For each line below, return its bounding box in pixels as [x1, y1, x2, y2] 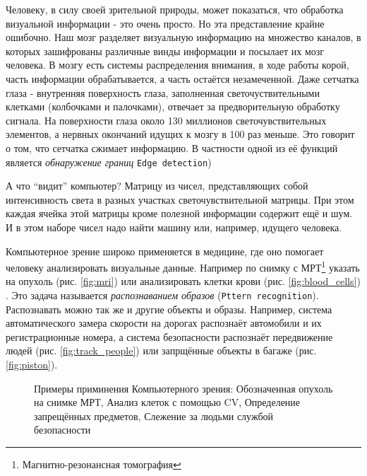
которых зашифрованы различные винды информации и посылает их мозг [6, 43, 325, 58]
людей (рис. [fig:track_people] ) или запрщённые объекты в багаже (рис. [6, 343, 317, 358]
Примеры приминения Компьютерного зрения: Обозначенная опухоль [34, 381, 333, 395]
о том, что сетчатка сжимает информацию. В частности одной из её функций [6, 140, 338, 155]
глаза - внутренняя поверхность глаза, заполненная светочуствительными [6, 85, 320, 100]
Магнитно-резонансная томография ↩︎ [22, 457, 181, 471]
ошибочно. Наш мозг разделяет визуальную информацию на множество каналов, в [6, 30, 361, 45]
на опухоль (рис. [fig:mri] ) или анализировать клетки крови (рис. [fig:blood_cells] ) [6, 274, 361, 289]
